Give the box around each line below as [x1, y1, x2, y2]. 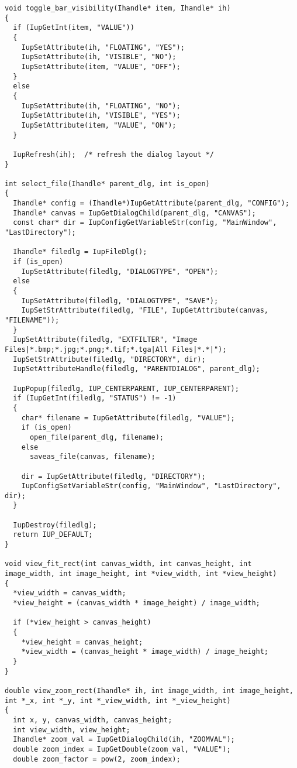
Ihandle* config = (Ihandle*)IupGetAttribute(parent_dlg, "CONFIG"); [13, 199, 289, 208]
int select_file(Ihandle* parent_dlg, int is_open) [5, 179, 210, 188]
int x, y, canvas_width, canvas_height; [13, 715, 172, 724]
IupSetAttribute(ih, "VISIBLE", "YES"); [21, 111, 181, 120]
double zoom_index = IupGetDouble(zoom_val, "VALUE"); [13, 745, 231, 753]
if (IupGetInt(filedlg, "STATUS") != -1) [13, 394, 177, 403]
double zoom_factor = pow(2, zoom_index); [13, 755, 181, 763]
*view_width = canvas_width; [13, 589, 126, 598]
